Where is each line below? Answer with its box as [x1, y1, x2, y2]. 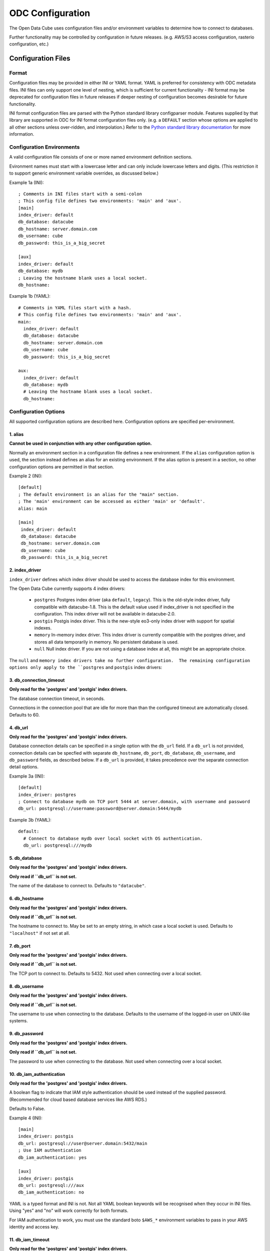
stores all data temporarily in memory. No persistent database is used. [34, 639, 179, 645]
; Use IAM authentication [18, 1147, 82, 1153]
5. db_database [9, 855, 42, 861]
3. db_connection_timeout [9, 677, 65, 683]
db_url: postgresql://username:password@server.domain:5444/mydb [18, 806, 182, 812]
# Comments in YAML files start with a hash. [18, 305, 132, 310]
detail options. [9, 764, 38, 770]
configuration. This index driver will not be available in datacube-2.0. [34, 611, 176, 617]
